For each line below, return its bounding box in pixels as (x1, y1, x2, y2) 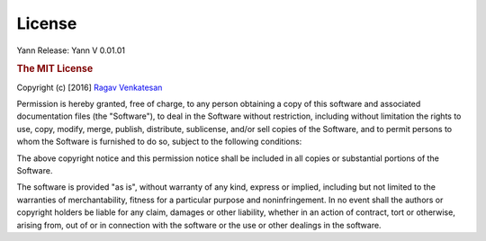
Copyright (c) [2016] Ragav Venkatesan (16, 82, 163, 93)
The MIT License (16, 63, 94, 76)
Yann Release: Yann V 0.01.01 (16, 45, 126, 56)
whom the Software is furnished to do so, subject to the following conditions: (16, 136, 302, 147)
